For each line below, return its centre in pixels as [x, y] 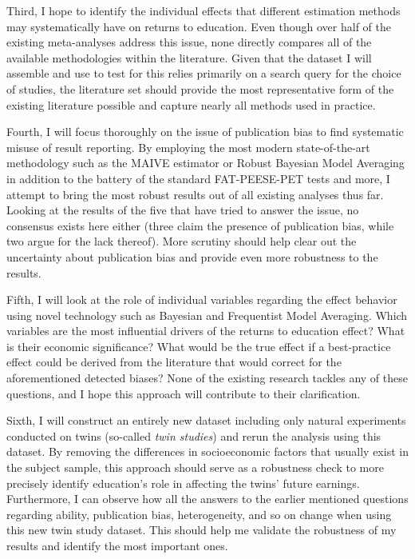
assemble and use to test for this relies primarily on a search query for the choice [204, 73]
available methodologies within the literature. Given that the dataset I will [189, 57]
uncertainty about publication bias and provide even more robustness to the [192, 256]
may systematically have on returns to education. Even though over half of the [199, 26]
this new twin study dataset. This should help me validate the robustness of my [202, 530]
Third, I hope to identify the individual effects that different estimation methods [204, 10]
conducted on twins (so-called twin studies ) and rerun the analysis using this [194, 435]
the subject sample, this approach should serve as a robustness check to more [195, 467]
